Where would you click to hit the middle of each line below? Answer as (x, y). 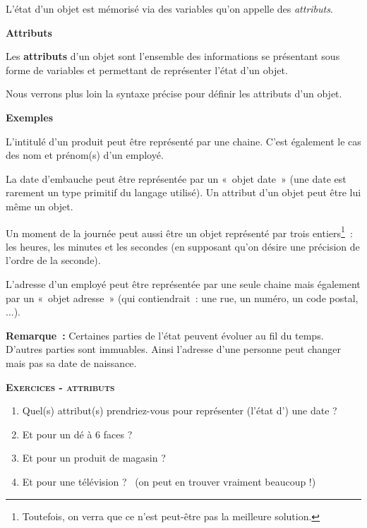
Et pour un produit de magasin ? (94, 458)
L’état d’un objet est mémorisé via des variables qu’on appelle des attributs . (169, 8)
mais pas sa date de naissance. (71, 362)
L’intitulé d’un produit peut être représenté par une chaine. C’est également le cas (183, 141)
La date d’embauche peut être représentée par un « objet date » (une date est (176, 178)
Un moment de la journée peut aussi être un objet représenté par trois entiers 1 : (179, 232)
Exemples (30, 117)
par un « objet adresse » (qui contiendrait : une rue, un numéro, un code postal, (182, 298)
